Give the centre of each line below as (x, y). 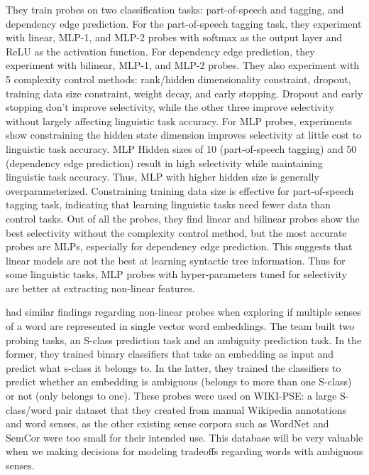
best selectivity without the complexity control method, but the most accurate (176, 232)
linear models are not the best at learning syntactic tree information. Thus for (176, 260)
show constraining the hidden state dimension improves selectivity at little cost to (184, 135)
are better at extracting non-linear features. (100, 288)
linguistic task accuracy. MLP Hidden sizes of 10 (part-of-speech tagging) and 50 (181, 148)
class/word (29, 409)
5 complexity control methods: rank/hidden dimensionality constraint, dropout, (178, 79)
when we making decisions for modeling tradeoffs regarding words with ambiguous (184, 451)
